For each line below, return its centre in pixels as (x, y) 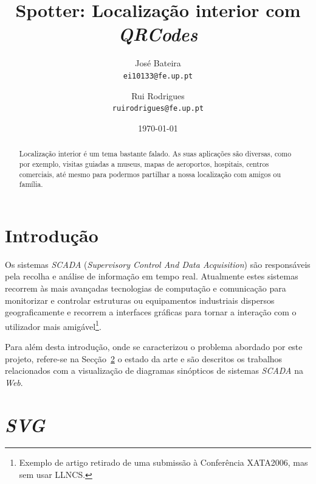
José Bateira (158, 63)
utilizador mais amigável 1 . (53, 325)
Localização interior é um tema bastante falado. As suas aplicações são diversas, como (155, 154)
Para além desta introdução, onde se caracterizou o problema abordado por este (154, 346)
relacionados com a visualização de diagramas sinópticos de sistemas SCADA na (154, 370)
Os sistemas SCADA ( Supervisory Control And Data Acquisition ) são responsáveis (158, 264)
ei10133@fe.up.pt (158, 76)
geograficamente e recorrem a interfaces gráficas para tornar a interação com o (151, 312)
